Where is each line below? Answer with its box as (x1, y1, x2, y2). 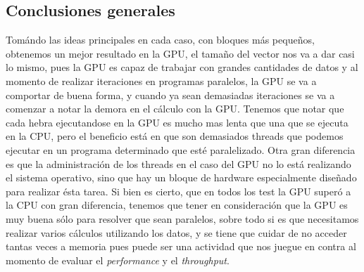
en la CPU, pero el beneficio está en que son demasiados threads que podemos (6, 129, 344, 143)
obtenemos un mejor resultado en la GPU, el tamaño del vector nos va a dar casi (6, 46, 355, 60)
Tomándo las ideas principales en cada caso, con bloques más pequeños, (6, 32, 315, 47)
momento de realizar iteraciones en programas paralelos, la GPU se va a (6, 73, 317, 88)
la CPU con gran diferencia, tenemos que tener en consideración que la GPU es (6, 197, 348, 212)
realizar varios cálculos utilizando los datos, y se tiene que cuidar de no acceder (6, 225, 347, 240)
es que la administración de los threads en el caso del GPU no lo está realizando (6, 156, 351, 171)
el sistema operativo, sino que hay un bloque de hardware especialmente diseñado (6, 170, 357, 185)
